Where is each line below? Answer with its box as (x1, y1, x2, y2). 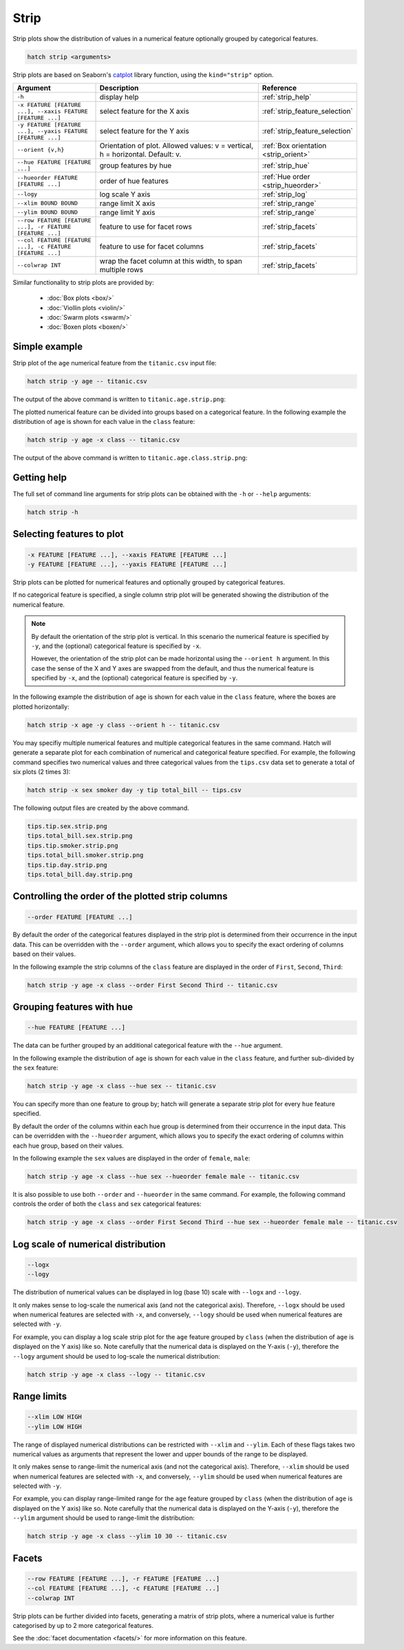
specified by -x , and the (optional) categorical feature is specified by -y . (31, 674, 238, 682)
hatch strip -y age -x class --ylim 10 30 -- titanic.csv (27, 1532, 227, 1540)
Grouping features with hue (12, 1001, 134, 1013)
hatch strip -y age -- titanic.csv (27, 378, 147, 385)
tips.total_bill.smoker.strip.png (27, 851, 144, 859)
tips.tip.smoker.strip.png (27, 842, 118, 849)
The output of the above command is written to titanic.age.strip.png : (12, 395, 226, 403)
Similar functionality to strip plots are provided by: (12, 278, 154, 286)
